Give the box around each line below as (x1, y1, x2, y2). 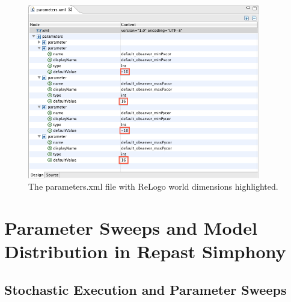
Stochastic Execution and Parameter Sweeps (4, 280, 287, 298)
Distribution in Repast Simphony (4, 239, 286, 264)
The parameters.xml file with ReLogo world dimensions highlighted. (28, 180, 278, 193)
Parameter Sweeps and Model (4, 216, 257, 240)
